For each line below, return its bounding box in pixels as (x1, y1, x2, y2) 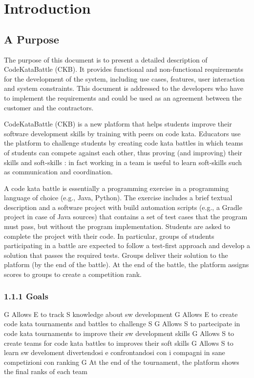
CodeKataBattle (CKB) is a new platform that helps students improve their (4, 119, 232, 129)
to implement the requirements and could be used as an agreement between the (4, 92, 242, 103)
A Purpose (4, 31, 59, 46)
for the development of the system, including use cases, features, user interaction (4, 73, 245, 84)
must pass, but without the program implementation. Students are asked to (4, 221, 230, 231)
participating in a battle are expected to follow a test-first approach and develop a (4, 240, 250, 251)
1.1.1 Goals (4, 290, 48, 302)
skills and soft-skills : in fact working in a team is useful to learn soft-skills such (4, 157, 242, 167)
